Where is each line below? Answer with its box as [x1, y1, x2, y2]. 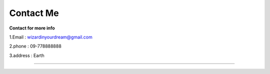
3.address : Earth [9, 52, 44, 58]
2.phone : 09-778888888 [9, 43, 62, 49]
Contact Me [9, 7, 59, 18]
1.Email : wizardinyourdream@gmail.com [9, 34, 92, 40]
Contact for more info [9, 25, 55, 31]
